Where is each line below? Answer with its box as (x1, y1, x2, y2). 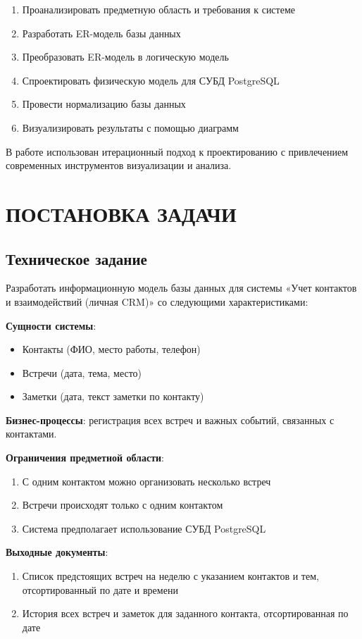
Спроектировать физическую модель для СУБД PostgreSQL (22, 73, 280, 87)
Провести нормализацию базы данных (22, 97, 186, 111)
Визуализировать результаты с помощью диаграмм (22, 120, 239, 135)
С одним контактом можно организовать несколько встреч (22, 473, 271, 488)
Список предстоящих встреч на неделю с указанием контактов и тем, (22, 569, 319, 583)
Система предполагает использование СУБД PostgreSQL (22, 521, 266, 535)
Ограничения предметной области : (6, 450, 164, 465)
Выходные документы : (6, 545, 108, 559)
